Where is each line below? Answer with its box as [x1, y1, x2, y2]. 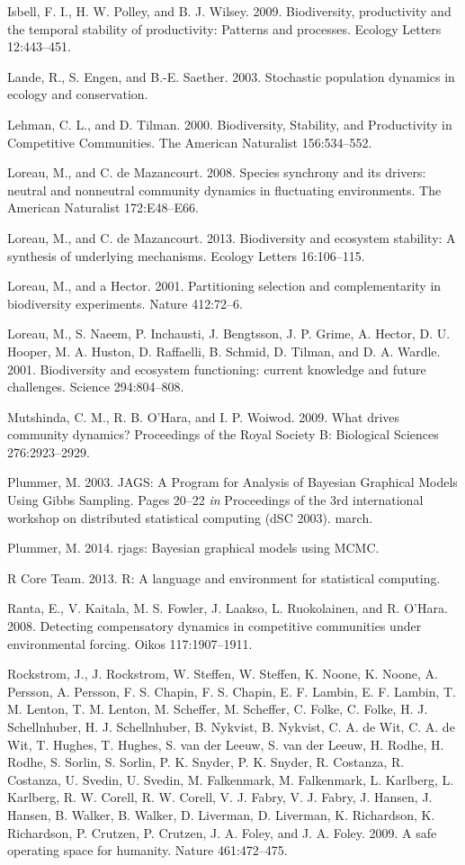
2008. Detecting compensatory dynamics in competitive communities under [7, 617, 422, 635]
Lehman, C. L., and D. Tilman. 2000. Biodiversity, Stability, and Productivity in [7, 114, 452, 133]
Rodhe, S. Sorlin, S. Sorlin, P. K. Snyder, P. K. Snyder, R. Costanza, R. [7, 752, 405, 771]
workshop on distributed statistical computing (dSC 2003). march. [7, 508, 373, 527]
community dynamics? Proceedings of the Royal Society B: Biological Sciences [7, 425, 439, 444]
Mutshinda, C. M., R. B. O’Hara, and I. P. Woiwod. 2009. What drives [7, 407, 400, 426]
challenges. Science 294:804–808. [7, 377, 184, 396]
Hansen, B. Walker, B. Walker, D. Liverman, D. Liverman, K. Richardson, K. [7, 805, 435, 824]
